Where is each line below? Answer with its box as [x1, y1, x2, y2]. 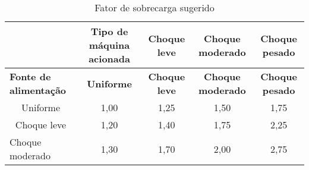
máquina [89, 38, 130, 52]
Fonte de [10, 70, 51, 83]
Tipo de [90, 24, 128, 38]
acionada [89, 52, 130, 65]
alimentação [10, 83, 67, 97]
